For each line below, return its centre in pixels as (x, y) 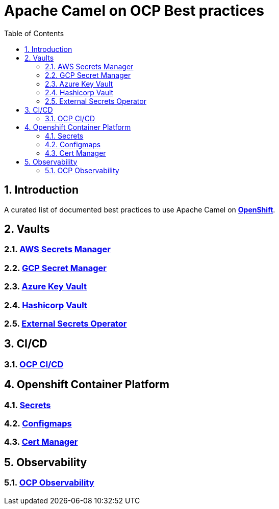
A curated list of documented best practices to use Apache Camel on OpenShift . (140, 209)
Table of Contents (34, 33)
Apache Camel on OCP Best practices (134, 11)
